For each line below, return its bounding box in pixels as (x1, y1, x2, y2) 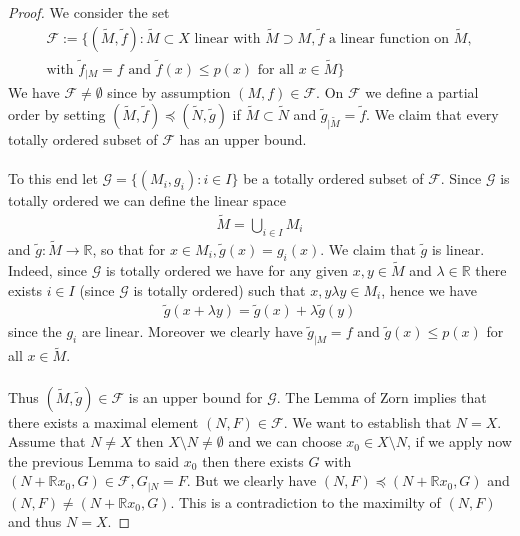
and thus (8, 511, 62, 532)
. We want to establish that (283, 411, 452, 432)
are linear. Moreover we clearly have (81, 321, 303, 342)
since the (8, 321, 62, 342)
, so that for (92, 238, 166, 259)
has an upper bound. (179, 128, 307, 149)
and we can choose (228, 431, 342, 452)
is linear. (431, 238, 485, 259)
